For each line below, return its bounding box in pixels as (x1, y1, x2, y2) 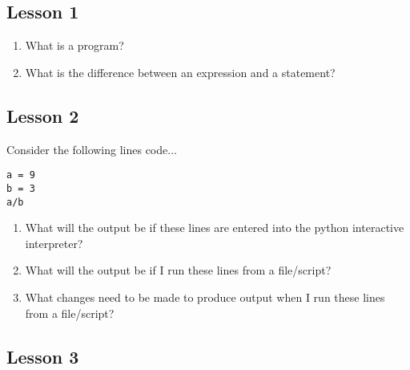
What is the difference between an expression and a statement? (25, 63, 336, 80)
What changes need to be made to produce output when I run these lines (25, 288, 385, 305)
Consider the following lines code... (6, 140, 177, 157)
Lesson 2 (6, 103, 79, 128)
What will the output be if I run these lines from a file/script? (25, 262, 332, 279)
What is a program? (25, 37, 124, 54)
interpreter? (25, 234, 83, 251)
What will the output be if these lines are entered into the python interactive (25, 219, 404, 236)
